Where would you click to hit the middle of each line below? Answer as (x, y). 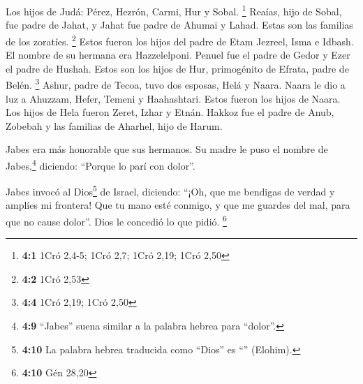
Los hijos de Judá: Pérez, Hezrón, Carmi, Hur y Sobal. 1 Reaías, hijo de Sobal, (174, 10)
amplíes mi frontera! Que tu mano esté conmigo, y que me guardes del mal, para (178, 205)
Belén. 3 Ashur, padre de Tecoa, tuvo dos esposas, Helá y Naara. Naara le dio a (176, 83)
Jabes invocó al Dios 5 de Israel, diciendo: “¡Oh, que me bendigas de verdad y (170, 190)
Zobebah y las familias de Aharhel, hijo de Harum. (114, 125)
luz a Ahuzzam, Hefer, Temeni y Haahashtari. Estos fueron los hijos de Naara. (173, 98)
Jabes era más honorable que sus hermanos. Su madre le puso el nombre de (167, 149)
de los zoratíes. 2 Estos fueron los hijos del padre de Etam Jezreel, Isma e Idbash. (180, 40)
